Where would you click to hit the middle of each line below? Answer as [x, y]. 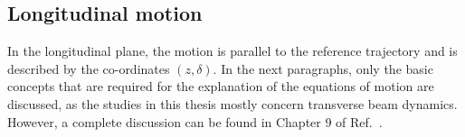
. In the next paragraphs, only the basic [323, 68]
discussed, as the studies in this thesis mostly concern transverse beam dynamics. [232, 103]
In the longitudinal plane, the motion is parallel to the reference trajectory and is [232, 51]
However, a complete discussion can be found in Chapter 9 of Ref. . [195, 121]
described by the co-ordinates [89, 68]
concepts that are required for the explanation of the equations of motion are [221, 86]
